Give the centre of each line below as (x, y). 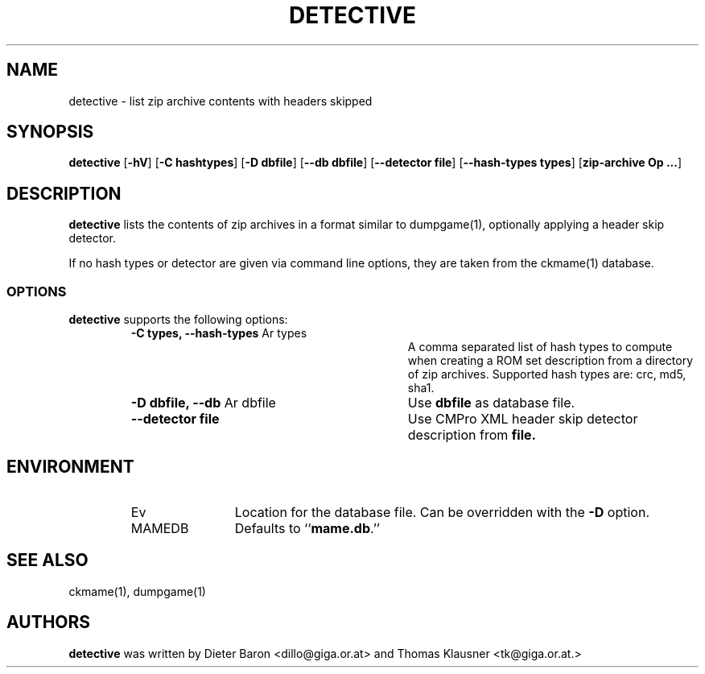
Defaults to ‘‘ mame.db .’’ (307, 528)
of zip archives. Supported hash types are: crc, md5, (547, 374)
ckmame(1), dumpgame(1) (137, 591)
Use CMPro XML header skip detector (523, 419)
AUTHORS (49, 622)
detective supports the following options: (178, 320)
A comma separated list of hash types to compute (540, 347)
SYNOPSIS (50, 132)
